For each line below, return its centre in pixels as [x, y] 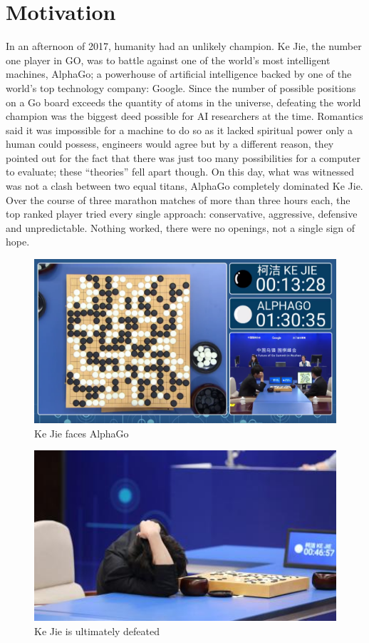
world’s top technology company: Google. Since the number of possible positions [181, 87]
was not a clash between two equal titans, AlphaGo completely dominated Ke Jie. [184, 186]
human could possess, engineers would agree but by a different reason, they [170, 144]
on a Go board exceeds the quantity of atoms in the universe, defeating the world [183, 102]
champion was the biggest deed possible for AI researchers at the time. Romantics [184, 116]
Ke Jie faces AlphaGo [82, 433]
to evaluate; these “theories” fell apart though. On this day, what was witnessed [180, 172]
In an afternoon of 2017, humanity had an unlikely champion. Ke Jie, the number [184, 46]
